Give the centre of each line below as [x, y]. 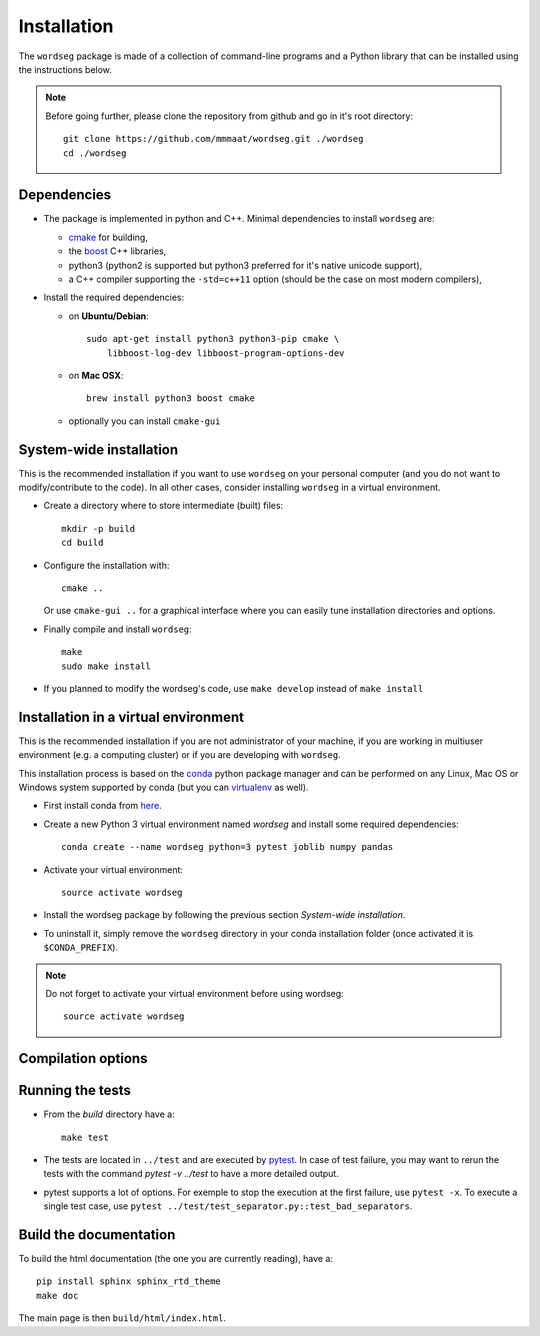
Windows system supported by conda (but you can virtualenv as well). [163, 787]
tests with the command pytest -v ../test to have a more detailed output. [191, 1174]
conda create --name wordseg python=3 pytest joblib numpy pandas [227, 847]
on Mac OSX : [96, 375]
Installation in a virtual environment [131, 716]
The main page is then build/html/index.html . [122, 1318]
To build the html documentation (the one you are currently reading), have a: [176, 1259]
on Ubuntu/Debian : [108, 316]
